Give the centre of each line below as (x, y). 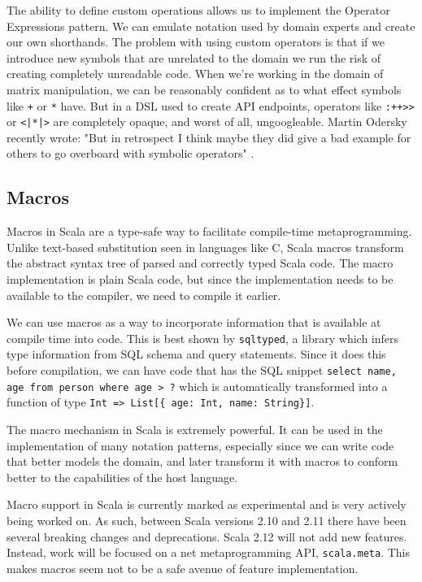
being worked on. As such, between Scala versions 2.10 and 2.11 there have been (207, 521)
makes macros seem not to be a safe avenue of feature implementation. (183, 568)
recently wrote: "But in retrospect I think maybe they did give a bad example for (209, 137)
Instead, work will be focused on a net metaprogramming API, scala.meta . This (209, 552)
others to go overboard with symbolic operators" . (131, 153)
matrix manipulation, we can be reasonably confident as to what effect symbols (204, 89)
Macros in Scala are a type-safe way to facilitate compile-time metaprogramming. (209, 231)
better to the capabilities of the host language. (122, 477)
